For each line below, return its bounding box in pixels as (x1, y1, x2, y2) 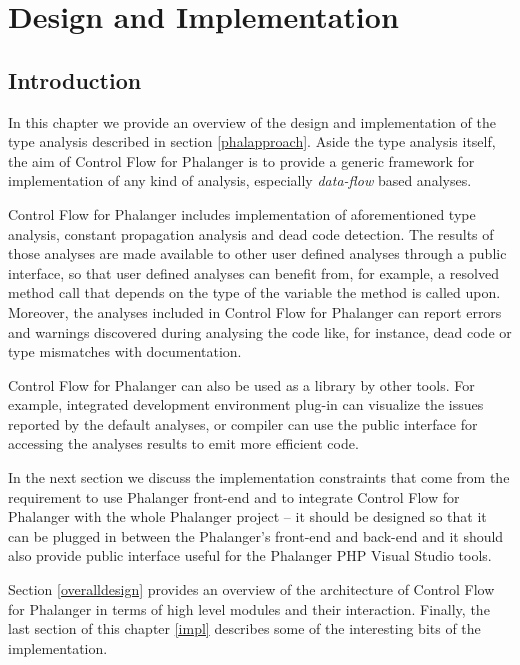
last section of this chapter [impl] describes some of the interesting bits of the (8, 618, 481, 639)
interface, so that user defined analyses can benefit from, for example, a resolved (8, 262, 499, 283)
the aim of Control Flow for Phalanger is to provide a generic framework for (8, 150, 475, 171)
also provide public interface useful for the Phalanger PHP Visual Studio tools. (8, 545, 492, 566)
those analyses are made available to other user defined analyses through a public (8, 243, 507, 264)
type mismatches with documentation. (8, 341, 242, 362)
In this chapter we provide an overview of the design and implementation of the (8, 111, 496, 132)
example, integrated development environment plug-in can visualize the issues (8, 394, 484, 415)
